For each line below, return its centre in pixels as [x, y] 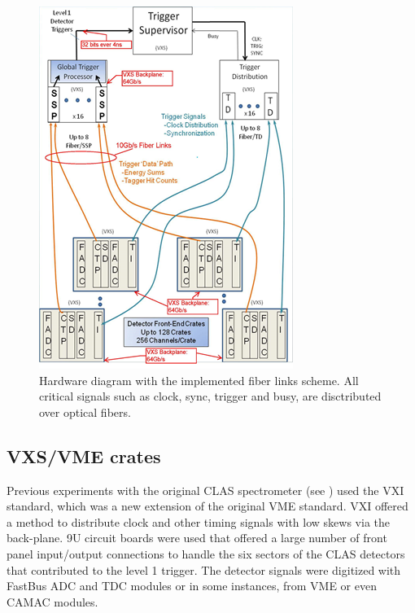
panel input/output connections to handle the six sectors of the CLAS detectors [206, 553]
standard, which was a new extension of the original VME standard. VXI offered [207, 506]
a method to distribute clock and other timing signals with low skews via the [199, 521]
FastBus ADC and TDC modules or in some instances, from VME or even [192, 586]
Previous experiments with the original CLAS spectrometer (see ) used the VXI [205, 490]
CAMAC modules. [52, 601]
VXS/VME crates [84, 455]
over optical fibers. [85, 412]
